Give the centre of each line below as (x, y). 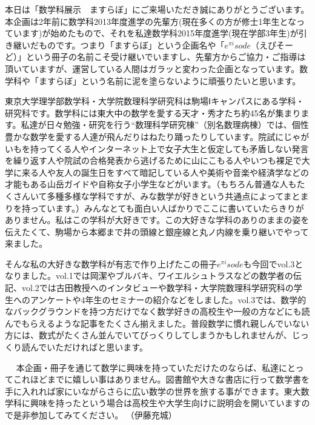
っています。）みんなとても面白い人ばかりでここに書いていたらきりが (167, 208)
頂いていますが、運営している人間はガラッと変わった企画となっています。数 (157, 68)
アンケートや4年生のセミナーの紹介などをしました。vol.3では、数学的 (168, 299)
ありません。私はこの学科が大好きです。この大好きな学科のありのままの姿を (157, 220)
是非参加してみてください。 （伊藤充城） (95, 415)
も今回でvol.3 (269, 263)
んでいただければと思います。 (89, 347)
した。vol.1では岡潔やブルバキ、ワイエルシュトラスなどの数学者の (161, 276)
